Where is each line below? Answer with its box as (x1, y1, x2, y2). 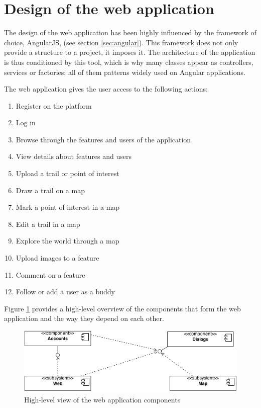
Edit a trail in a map (16, 218, 80, 229)
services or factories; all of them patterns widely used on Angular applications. (4, 66, 245, 77)
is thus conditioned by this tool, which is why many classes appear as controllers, (4, 56, 253, 67)
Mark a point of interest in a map (16, 202, 120, 212)
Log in (16, 117, 36, 128)
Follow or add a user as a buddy (16, 286, 115, 297)
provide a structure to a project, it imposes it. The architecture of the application (4, 47, 255, 57)
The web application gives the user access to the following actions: (4, 84, 208, 94)
